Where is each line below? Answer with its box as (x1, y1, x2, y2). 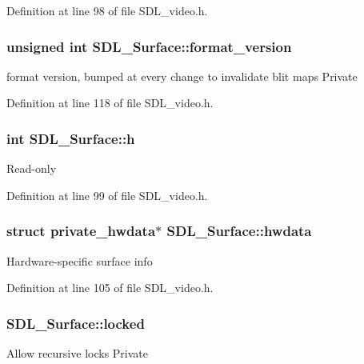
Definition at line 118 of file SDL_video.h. (6, 94, 214, 111)
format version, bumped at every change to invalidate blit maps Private (6, 67, 358, 84)
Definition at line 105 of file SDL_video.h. (6, 279, 214, 296)
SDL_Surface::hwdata (166, 221, 312, 241)
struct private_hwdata (6, 221, 156, 241)
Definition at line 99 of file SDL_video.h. (6, 186, 208, 203)
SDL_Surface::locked (6, 313, 145, 333)
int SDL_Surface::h (6, 128, 135, 148)
